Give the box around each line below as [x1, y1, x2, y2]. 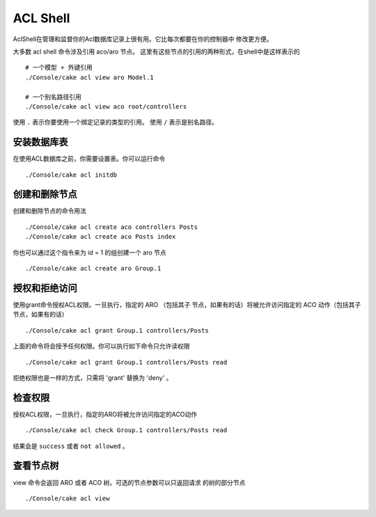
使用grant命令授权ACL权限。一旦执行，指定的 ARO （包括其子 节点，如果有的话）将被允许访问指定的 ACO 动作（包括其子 [13, 300, 361, 309]
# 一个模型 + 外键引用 [25, 63, 93, 72]
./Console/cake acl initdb [25, 170, 118, 179]
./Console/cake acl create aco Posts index [25, 233, 176, 241]
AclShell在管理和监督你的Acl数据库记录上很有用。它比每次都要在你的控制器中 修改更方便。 [13, 35, 273, 43]
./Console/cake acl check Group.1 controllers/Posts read [25, 427, 228, 434]
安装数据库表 [13, 136, 68, 148]
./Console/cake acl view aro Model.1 [25, 73, 155, 81]
